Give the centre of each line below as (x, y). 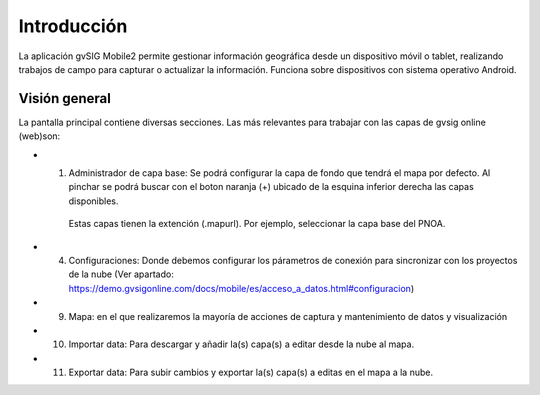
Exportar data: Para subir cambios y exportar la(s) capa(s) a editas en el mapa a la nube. (251, 372)
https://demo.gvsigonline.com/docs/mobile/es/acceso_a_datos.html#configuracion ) (241, 288)
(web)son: (39, 136)
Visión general (65, 98)
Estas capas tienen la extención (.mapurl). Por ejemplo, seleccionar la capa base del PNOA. (257, 224)
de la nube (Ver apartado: (121, 274)
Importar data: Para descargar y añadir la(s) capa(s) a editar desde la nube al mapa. (241, 344)
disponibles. (93, 201)
